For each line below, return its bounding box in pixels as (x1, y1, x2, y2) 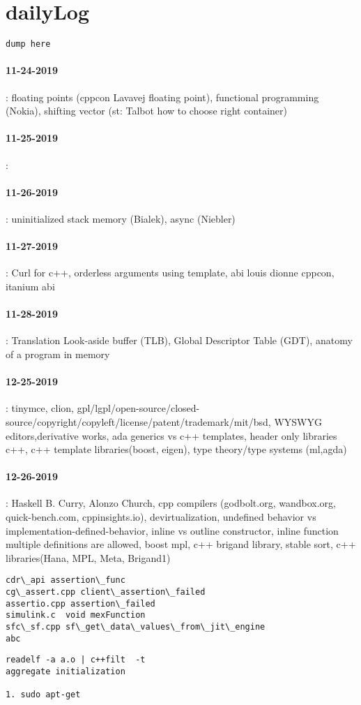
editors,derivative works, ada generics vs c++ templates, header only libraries (6, 428, 337, 443)
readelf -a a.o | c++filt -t (6, 655, 146, 665)
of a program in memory (6, 346, 110, 361)
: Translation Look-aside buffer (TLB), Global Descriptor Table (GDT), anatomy (6, 333, 353, 348)
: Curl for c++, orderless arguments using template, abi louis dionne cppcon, (6, 265, 335, 280)
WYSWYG (274, 414, 322, 429)
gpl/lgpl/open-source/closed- (77, 401, 200, 415)
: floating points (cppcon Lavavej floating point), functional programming (6, 89, 319, 104)
